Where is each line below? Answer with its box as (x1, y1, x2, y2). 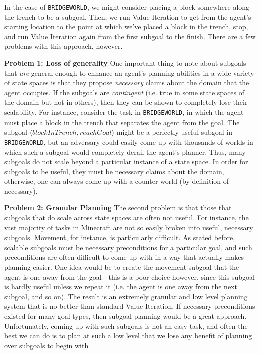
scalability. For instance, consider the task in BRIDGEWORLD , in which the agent (4, 107, 244, 117)
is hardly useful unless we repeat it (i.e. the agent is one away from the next (4, 281, 237, 292)
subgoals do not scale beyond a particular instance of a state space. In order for (4, 156, 248, 167)
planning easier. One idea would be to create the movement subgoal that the (4, 262, 239, 272)
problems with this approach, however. (4, 41, 123, 51)
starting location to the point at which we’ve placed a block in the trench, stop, (4, 21, 248, 32)
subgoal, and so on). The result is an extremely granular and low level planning (4, 291, 248, 301)
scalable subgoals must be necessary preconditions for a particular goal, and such (4, 242, 252, 252)
